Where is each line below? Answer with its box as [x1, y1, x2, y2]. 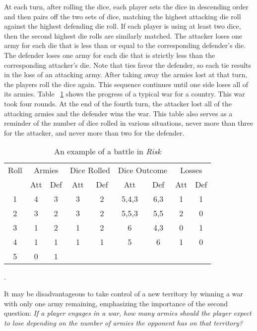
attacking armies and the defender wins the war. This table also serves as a [4, 108, 233, 118]
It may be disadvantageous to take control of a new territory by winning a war [4, 288, 243, 298]
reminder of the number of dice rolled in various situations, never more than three [4, 118, 254, 128]
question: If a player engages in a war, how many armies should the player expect [4, 308, 252, 318]
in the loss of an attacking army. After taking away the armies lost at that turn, [4, 69, 248, 80]
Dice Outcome [118, 164, 168, 176]
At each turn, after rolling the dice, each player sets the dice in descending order [4, 1, 249, 11]
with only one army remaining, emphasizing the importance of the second [4, 298, 228, 308]
